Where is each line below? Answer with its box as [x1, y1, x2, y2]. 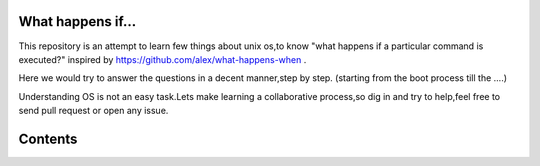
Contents [18, 130, 78, 147]
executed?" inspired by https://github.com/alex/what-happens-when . [18, 53, 307, 65]
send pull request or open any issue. [18, 105, 169, 117]
